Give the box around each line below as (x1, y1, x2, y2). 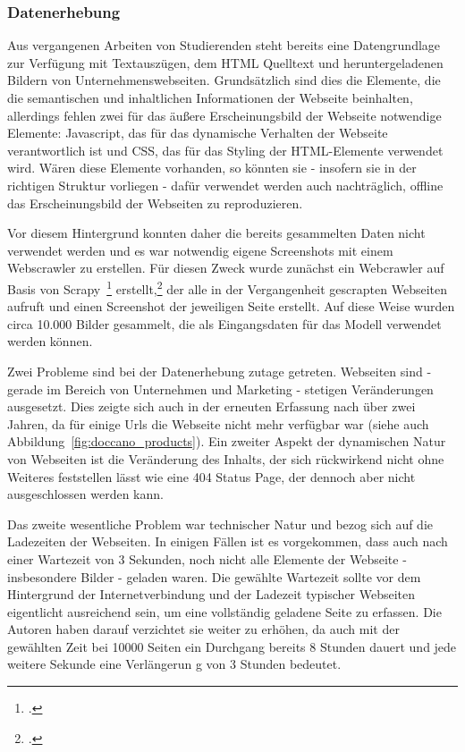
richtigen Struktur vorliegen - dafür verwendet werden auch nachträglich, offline (7, 175, 444, 194)
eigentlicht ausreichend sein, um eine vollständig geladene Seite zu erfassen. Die (7, 602, 442, 621)
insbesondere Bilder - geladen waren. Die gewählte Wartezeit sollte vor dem (7, 567, 421, 586)
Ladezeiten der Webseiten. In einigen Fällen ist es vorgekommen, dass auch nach (7, 532, 448, 551)
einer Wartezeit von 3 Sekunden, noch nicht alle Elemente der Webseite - (7, 549, 407, 568)
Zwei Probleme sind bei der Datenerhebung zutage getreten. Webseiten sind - (7, 361, 432, 380)
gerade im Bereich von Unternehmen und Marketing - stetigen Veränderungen (7, 379, 434, 398)
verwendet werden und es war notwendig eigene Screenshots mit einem (7, 241, 393, 259)
